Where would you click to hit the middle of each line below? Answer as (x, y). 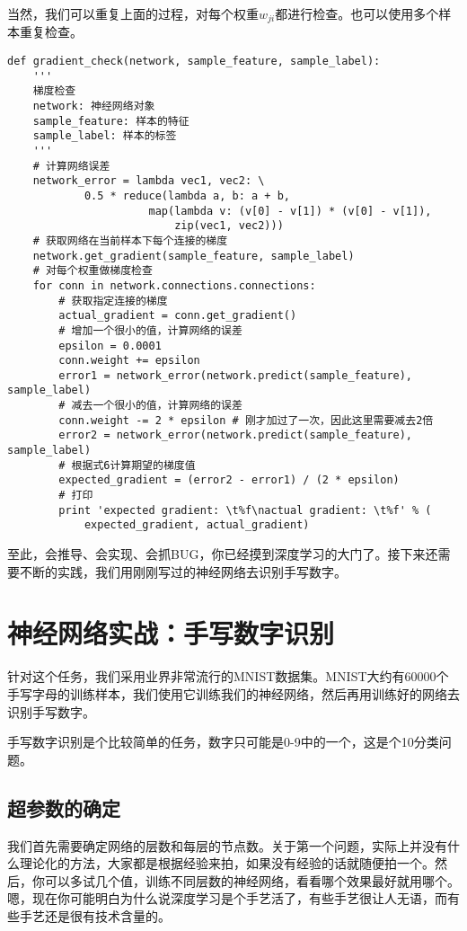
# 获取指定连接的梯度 (113, 301)
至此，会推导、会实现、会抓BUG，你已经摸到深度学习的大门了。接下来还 (223, 554)
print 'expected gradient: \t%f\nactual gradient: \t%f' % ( (245, 510)
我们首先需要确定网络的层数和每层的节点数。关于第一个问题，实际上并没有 (227, 845)
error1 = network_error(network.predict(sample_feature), (236, 375)
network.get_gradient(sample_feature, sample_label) (194, 256)
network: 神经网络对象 (94, 106)
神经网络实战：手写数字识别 (171, 633)
